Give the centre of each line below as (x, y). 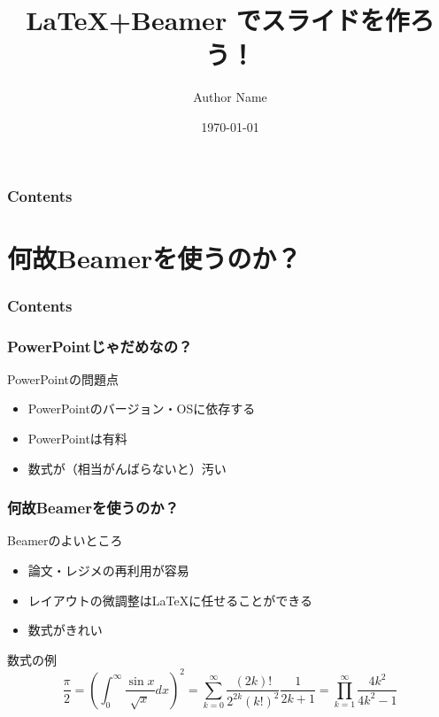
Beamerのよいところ (65, 540)
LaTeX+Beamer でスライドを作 (218, 20)
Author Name (230, 97)
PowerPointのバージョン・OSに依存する (142, 409)
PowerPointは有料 (77, 439)
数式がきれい (65, 630)
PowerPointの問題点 (63, 378)
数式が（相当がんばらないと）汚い (127, 468)
